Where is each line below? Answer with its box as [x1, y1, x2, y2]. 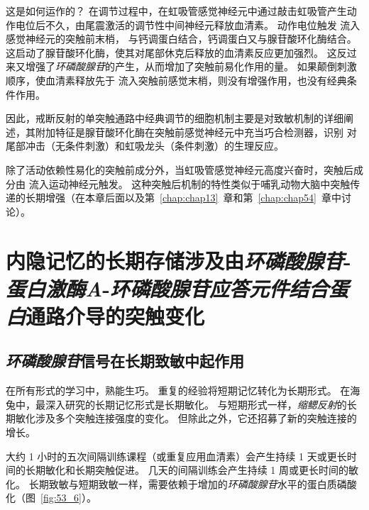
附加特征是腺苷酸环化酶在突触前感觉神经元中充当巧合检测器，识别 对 [35, 124, 357, 139]
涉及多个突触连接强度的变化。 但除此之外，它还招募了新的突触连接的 [35, 411, 357, 426]
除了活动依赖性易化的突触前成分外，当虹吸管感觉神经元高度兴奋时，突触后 [6, 162, 353, 177]
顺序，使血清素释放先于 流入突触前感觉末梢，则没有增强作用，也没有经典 [6, 72, 347, 87]
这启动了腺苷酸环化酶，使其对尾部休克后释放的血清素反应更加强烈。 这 [6, 45, 337, 60]
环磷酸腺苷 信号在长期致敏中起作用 [6, 350, 244, 372]
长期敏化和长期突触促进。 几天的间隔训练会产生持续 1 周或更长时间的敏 [25, 462, 358, 477]
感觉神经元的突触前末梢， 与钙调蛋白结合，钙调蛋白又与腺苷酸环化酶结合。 [6, 31, 357, 46]
